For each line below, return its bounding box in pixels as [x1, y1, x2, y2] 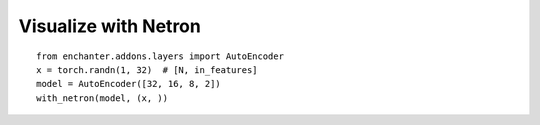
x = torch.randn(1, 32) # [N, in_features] [36, 64, 259, 75]
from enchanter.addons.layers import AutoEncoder [36, 50, 285, 62]
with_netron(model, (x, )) [36, 92, 169, 104]
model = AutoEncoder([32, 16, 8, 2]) [36, 78, 222, 90]
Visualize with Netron [18, 15, 202, 37]
